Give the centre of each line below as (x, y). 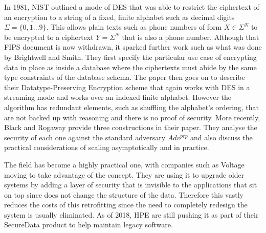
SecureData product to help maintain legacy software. (88, 225)
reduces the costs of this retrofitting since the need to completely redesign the (126, 205)
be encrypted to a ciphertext (49, 37)
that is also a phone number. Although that (191, 37)
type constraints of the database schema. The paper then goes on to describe (125, 77)
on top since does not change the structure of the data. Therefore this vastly (124, 194)
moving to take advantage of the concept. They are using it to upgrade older (124, 174)
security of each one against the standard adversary (85, 137)
